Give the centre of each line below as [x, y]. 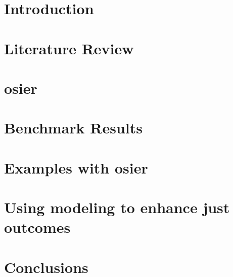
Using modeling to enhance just [117, 207]
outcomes [37, 227]
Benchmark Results [74, 128]
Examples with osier [76, 167]
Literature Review [69, 48]
